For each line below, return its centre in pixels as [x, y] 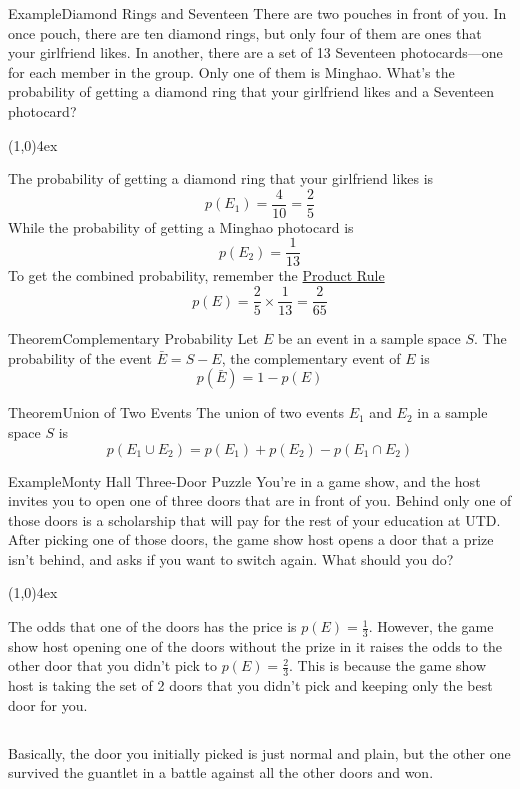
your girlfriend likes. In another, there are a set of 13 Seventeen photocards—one [255, 52]
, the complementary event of [311, 357]
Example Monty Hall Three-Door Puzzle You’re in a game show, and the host [244, 480]
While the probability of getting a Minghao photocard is [181, 226]
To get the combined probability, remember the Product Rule [196, 275]
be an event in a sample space [369, 338]
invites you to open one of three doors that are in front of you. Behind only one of [260, 500]
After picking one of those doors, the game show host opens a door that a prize [251, 539]
